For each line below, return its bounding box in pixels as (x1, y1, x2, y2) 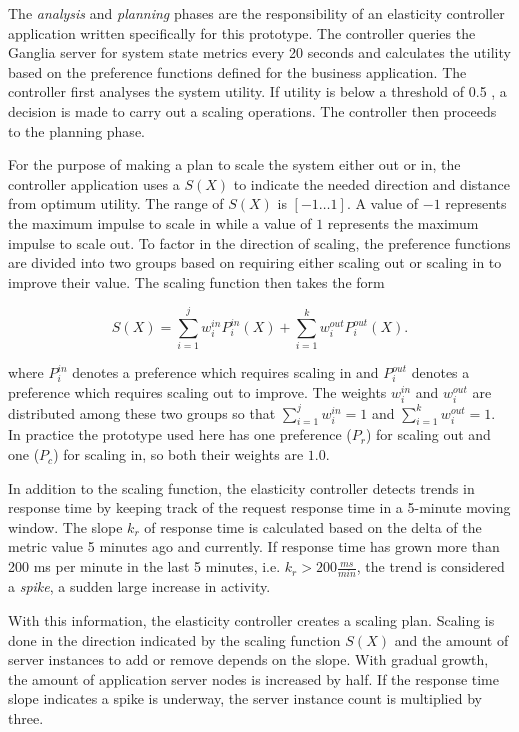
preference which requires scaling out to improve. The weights (8, 382, 387, 403)
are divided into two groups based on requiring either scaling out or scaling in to (8, 252, 502, 273)
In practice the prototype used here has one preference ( (8, 424, 352, 445)
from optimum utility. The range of (8, 193, 224, 214)
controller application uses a (8, 173, 180, 194)
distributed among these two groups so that (8, 402, 276, 423)
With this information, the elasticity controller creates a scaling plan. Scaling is (8, 609, 495, 630)
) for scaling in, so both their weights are (53, 444, 304, 465)
